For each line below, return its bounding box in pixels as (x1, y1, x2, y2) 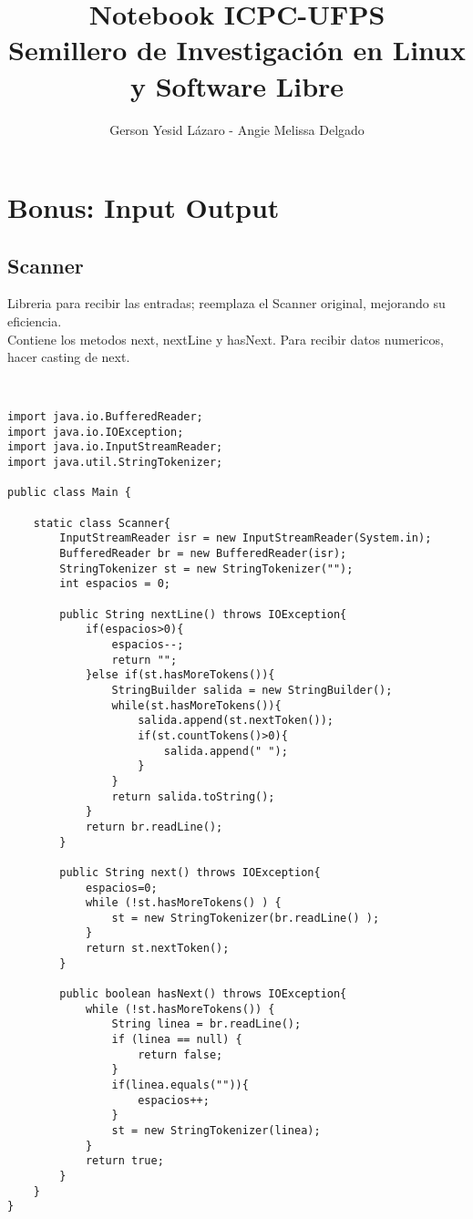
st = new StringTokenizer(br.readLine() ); (111, 911, 380, 925)
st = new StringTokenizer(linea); (111, 1124, 321, 1138)
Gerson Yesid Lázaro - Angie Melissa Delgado (109, 119, 365, 139)
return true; (85, 1154, 164, 1168)
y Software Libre (129, 67, 344, 104)
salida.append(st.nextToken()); (138, 714, 334, 728)
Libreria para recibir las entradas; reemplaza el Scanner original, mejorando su (7, 294, 446, 313)
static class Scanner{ (33, 516, 170, 530)
